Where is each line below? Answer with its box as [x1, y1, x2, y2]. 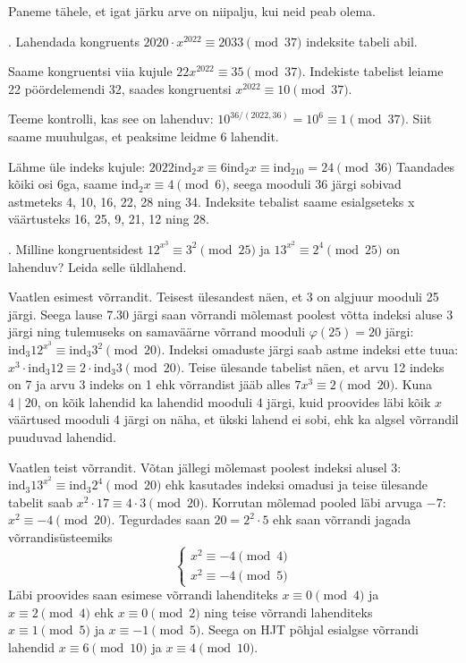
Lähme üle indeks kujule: [8, 157, 146, 175]
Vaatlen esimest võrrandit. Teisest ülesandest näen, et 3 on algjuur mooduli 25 [8, 287, 439, 306]
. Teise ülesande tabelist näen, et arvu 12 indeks [181, 357, 445, 376]
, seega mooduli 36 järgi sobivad [225, 174, 402, 193]
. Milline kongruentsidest [8, 239, 144, 258]
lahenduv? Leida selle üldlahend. [8, 257, 187, 276]
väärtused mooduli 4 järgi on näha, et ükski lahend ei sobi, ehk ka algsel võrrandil [8, 410, 459, 429]
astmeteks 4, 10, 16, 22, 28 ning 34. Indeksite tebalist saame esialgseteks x [8, 191, 415, 210]
